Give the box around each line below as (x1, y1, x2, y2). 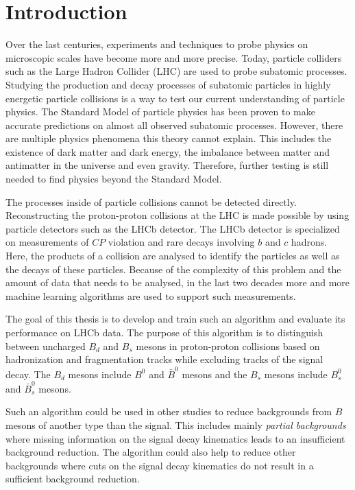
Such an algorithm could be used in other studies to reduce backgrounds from (5, 404, 332, 419)
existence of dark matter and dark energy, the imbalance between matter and (5, 144, 330, 159)
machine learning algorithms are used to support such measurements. (5, 288, 296, 303)
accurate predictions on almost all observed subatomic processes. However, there (5, 117, 343, 132)
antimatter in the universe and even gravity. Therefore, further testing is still (5, 158, 329, 172)
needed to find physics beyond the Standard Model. (5, 172, 222, 186)
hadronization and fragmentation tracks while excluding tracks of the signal (5, 352, 323, 366)
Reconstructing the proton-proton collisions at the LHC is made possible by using (5, 208, 350, 222)
